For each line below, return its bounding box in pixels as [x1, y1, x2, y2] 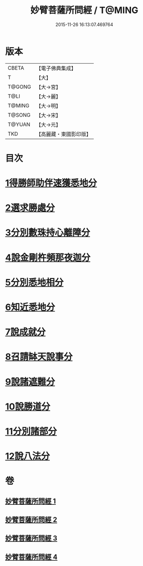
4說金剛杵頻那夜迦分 [5, 252, 90, 263]
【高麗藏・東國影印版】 [36, 130, 91, 137]
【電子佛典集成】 [36, 65, 76, 72]
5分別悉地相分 [5, 276, 64, 288]
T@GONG [8, 83, 31, 90]
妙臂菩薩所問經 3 [5, 534, 58, 542]
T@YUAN [8, 121, 31, 128]
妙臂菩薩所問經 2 [5, 515, 58, 524]
